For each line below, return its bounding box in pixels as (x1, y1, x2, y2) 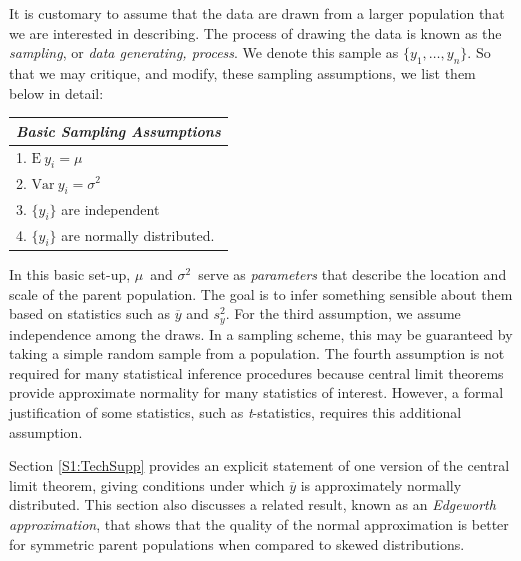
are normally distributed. (61, 224, 215, 245)
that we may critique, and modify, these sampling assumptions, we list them (9, 62, 476, 83)
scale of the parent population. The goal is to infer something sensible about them (9, 283, 513, 304)
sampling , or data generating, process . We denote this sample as (9, 42, 399, 63)
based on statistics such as (9, 303, 171, 324)
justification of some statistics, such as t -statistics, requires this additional (9, 401, 462, 422)
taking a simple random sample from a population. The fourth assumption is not (9, 343, 505, 364)
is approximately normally (300, 474, 462, 495)
